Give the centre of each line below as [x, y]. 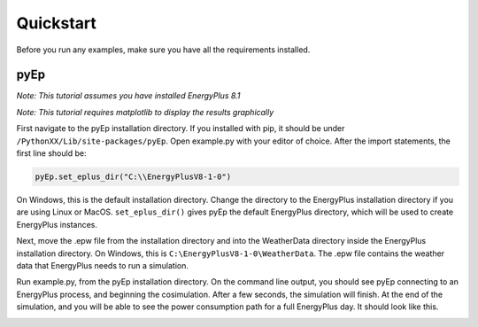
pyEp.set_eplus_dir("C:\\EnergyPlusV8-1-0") [133, 177]
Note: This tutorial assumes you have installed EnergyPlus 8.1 [128, 96]
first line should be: [51, 153]
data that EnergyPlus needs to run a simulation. [103, 265]
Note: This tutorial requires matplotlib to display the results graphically [145, 112]
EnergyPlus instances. [57, 224]
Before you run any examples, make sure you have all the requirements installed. [163, 50]
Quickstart [57, 23]
